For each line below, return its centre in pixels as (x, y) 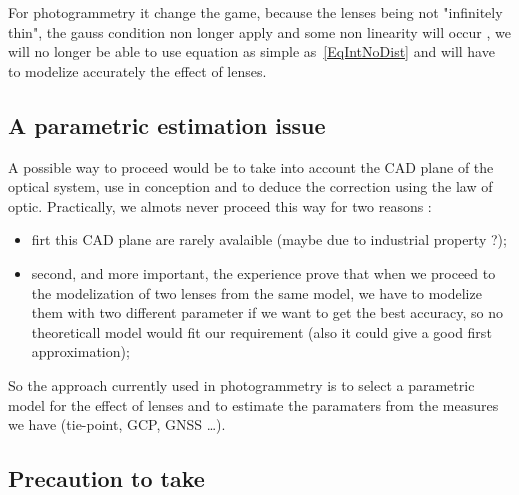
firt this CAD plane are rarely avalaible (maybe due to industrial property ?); (269, 239)
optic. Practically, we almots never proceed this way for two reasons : (220, 205)
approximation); (80, 351)
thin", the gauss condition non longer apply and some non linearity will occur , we (260, 31)
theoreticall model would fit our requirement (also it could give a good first (261, 331)
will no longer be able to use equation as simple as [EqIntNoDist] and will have (251, 51)
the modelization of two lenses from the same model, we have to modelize (256, 292)
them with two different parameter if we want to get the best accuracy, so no (267, 312)
